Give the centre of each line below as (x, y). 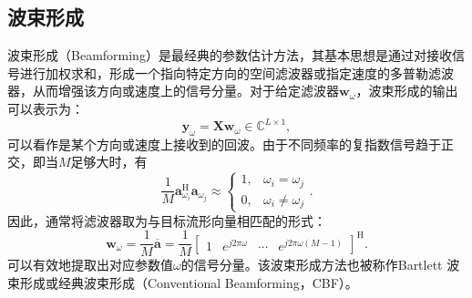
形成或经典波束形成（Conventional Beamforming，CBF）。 (189, 282)
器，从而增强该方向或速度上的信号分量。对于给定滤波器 (173, 91)
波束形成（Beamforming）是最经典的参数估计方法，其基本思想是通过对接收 (230, 55)
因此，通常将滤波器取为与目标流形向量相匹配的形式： (167, 220)
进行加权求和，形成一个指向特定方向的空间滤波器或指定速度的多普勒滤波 (236, 72)
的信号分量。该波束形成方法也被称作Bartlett (312, 265)
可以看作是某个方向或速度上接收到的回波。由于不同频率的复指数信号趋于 (224, 144)
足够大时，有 (109, 162)
